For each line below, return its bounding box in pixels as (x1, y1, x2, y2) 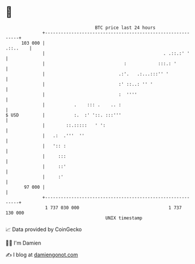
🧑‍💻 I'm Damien (5, 239, 42, 246)
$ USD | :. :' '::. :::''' (5, 112, 122, 118)
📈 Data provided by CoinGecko (5, 226, 82, 233)
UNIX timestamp (105, 215, 143, 221)
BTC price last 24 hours (95, 25, 156, 31)
